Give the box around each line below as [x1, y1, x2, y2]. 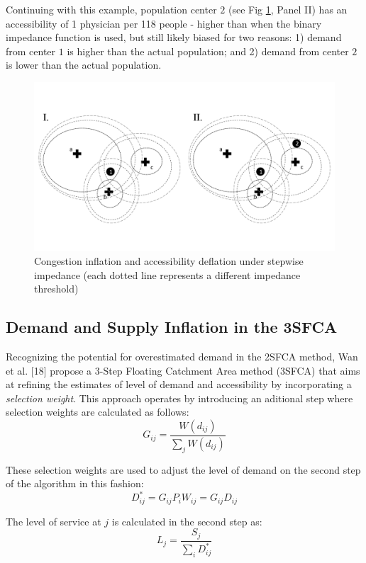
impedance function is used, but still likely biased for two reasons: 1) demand [6, 30, 342, 45]
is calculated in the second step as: [111, 513, 262, 528]
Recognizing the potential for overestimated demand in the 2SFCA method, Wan [6, 349, 358, 364]
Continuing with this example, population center [6, 2, 217, 16]
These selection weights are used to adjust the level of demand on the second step [6, 462, 361, 477]
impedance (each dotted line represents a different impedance [34, 267, 301, 282]
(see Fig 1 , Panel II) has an [228, 2, 348, 16]
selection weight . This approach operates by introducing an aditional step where [6, 390, 353, 405]
